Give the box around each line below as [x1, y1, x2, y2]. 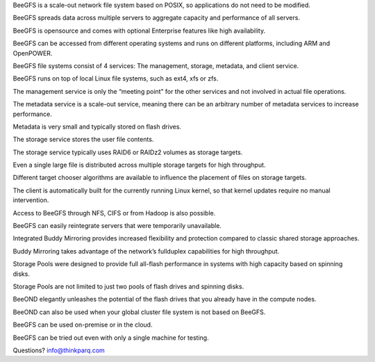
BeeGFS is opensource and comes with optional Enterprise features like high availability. [12, 26, 266, 35]
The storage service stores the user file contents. [12, 135, 154, 144]
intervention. [12, 196, 49, 204]
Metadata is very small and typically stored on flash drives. [12, 122, 182, 131]
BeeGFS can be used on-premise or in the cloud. [12, 320, 153, 329]
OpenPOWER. [12, 49, 53, 57]
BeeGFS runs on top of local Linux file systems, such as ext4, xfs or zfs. [12, 74, 219, 83]
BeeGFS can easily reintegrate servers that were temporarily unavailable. [12, 222, 222, 230]
